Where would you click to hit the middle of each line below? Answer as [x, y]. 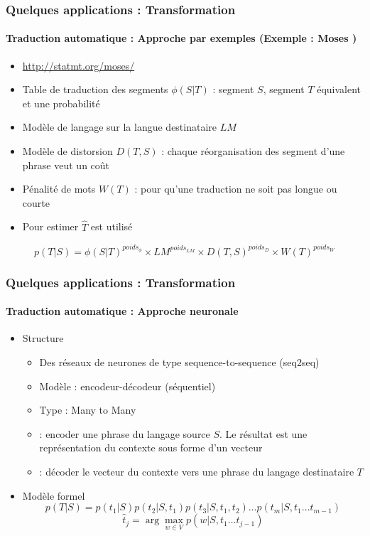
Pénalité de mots [59, 189]
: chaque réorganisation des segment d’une [253, 151]
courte [36, 202]
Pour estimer [50, 226]
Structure [43, 338]
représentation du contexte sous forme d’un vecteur [151, 447]
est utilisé [111, 226]
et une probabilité [61, 103]
